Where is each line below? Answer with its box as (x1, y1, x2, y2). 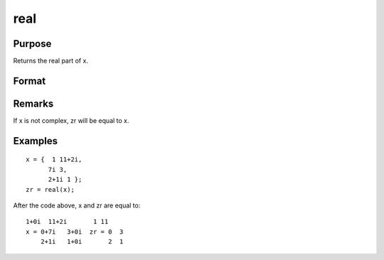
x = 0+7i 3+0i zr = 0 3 (26, 227, 124, 236)
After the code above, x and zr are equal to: (13, 201, 141, 210)
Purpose (13, 38, 52, 50)
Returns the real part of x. (13, 57, 89, 65)
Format (13, 75, 46, 87)
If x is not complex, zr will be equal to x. (13, 116, 129, 124)
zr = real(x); (26, 185, 75, 193)
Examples (13, 135, 58, 147)
